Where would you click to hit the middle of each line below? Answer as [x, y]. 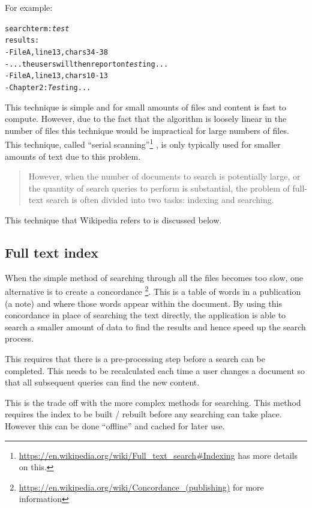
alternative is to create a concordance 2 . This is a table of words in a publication [153, 290]
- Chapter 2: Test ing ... [48, 87]
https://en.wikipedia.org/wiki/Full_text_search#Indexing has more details [158, 455]
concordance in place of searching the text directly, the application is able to [145, 315]
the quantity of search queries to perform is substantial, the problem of [159, 188]
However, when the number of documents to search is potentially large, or [164, 176]
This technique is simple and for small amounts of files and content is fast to [145, 107]
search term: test [37, 29]
